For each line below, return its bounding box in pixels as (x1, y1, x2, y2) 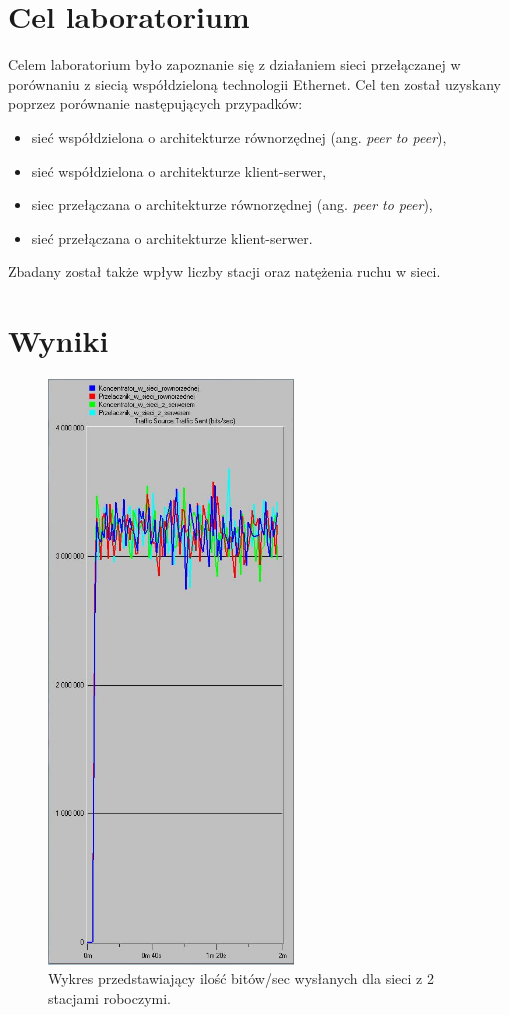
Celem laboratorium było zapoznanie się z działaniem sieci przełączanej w (8, 54, 461, 75)
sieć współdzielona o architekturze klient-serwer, (31, 160, 327, 181)
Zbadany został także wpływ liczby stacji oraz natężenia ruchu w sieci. (8, 261, 441, 282)
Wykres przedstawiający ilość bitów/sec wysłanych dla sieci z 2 (48, 968, 434, 989)
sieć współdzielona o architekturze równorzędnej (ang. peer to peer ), (31, 126, 447, 147)
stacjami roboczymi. (48, 987, 172, 1008)
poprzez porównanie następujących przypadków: (8, 93, 303, 114)
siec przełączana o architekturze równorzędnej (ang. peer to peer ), (31, 194, 433, 215)
